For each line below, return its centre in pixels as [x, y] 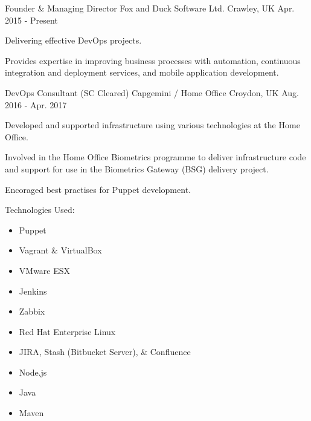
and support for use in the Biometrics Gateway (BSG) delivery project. [137, 168]
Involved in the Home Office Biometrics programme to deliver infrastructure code [155, 157]
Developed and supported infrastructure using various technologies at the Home [152, 125]
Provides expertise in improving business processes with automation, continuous [153, 60]
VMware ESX [45, 270]
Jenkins [33, 291]
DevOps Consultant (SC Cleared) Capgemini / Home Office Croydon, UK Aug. [152, 92]
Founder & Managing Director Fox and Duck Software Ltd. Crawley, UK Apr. [150, 8]
